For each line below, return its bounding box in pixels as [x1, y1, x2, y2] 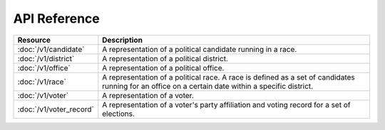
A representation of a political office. [102, 63, 225, 72]
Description [102, 35, 143, 45]
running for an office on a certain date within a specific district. [102, 81, 314, 91]
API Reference [13, 11, 100, 26]
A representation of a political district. [102, 53, 228, 63]
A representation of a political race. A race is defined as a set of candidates [102, 72, 356, 82]
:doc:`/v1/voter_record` [17, 104, 94, 114]
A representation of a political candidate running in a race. [102, 44, 297, 54]
